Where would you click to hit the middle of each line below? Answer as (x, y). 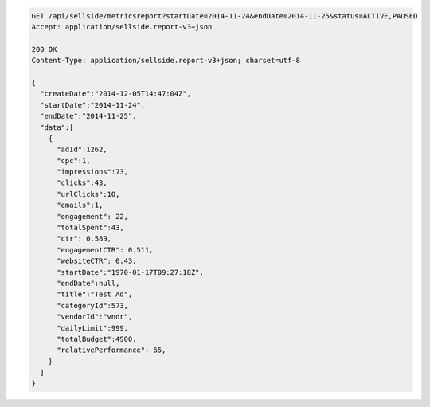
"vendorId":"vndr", (95, 317)
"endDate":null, (88, 283)
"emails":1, (80, 205)
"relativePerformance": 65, (111, 350)
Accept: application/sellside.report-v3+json (122, 27)
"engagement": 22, (93, 216)
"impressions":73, (93, 172)
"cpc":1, (74, 160)
